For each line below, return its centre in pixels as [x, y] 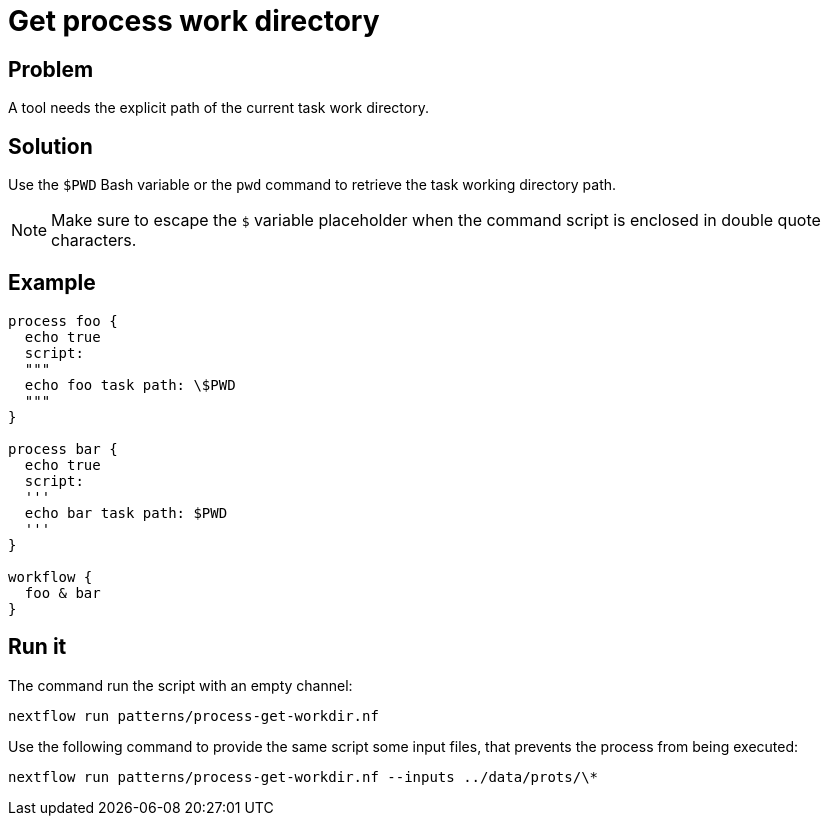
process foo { [63, 320]
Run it [37, 647]
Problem [51, 69]
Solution [50, 146]
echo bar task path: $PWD [126, 512]
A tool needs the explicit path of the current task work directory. [218, 108]
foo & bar [62, 592]
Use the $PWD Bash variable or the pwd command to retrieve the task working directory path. [312, 185]
